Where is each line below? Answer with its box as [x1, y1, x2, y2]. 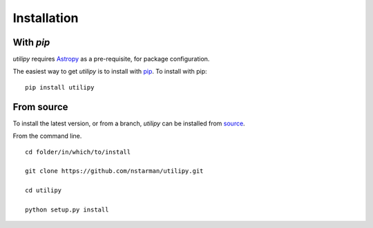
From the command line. [12, 132, 82, 141]
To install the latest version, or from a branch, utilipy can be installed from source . [12, 119, 245, 127]
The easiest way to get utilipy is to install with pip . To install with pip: [12, 68, 207, 76]
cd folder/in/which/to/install [25, 148, 131, 156]
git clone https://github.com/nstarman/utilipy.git [25, 167, 204, 175]
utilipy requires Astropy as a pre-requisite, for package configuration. [12, 55, 210, 63]
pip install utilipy [25, 83, 95, 91]
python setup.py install [25, 205, 109, 214]
